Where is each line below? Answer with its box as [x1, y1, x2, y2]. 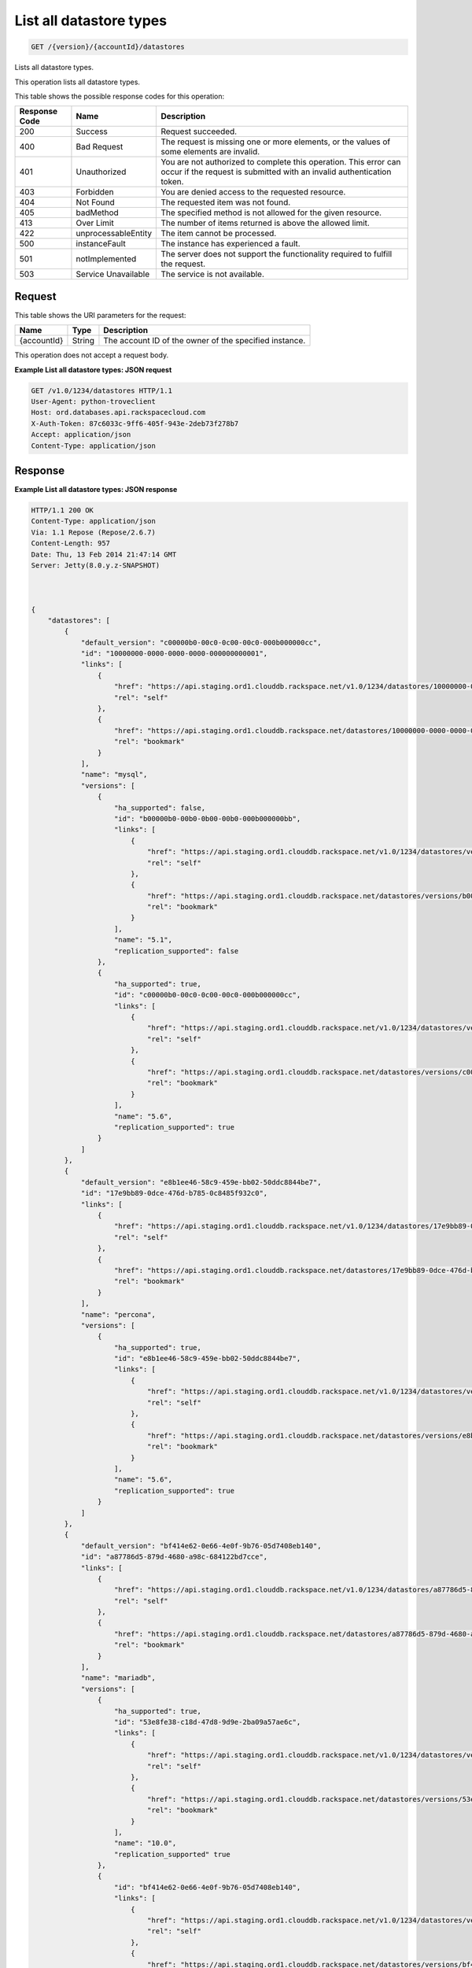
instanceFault [76, 239, 126, 250]
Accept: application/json [31, 430, 131, 439]
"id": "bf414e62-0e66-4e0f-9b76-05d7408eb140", [114, 1882, 301, 1892]
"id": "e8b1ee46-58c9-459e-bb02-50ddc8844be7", [114, 1354, 301, 1363]
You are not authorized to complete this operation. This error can [160, 157, 401, 168]
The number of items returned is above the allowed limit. [160, 217, 370, 228]
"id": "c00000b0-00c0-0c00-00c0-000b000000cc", [114, 990, 301, 1000]
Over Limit [76, 217, 114, 228]
